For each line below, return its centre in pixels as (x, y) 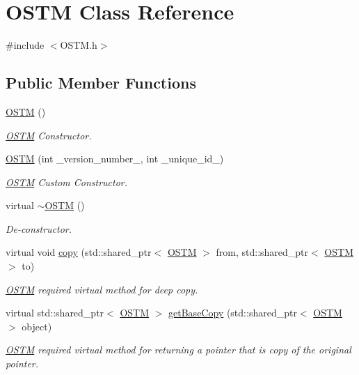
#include (25, 45)
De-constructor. (39, 228)
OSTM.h (79, 45)
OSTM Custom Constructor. (67, 182)
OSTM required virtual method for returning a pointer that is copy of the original (178, 350)
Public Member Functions (101, 83)
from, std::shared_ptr (262, 252)
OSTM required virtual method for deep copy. (102, 289)
